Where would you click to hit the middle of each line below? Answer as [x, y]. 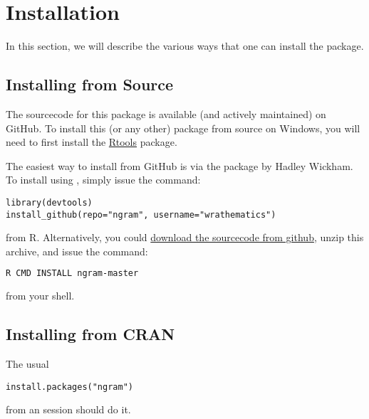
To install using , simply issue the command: [103, 180]
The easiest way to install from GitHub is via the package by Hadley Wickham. [180, 165]
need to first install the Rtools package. [92, 142]
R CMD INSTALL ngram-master [72, 274]
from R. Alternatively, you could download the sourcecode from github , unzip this [185, 237]
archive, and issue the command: [77, 251]
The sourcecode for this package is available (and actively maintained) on [166, 113]
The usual [27, 364]
